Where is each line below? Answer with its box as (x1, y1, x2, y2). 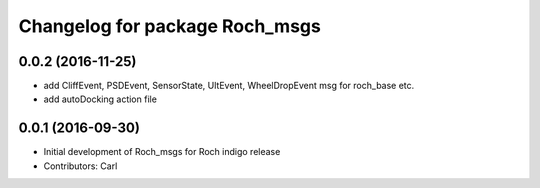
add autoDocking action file (43, 93, 157, 105)
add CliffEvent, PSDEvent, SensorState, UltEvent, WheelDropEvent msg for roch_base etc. (43, 80, 415, 92)
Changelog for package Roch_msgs (18, 15, 322, 37)
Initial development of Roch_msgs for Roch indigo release (43, 146, 281, 158)
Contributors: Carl (43, 160, 118, 172)
